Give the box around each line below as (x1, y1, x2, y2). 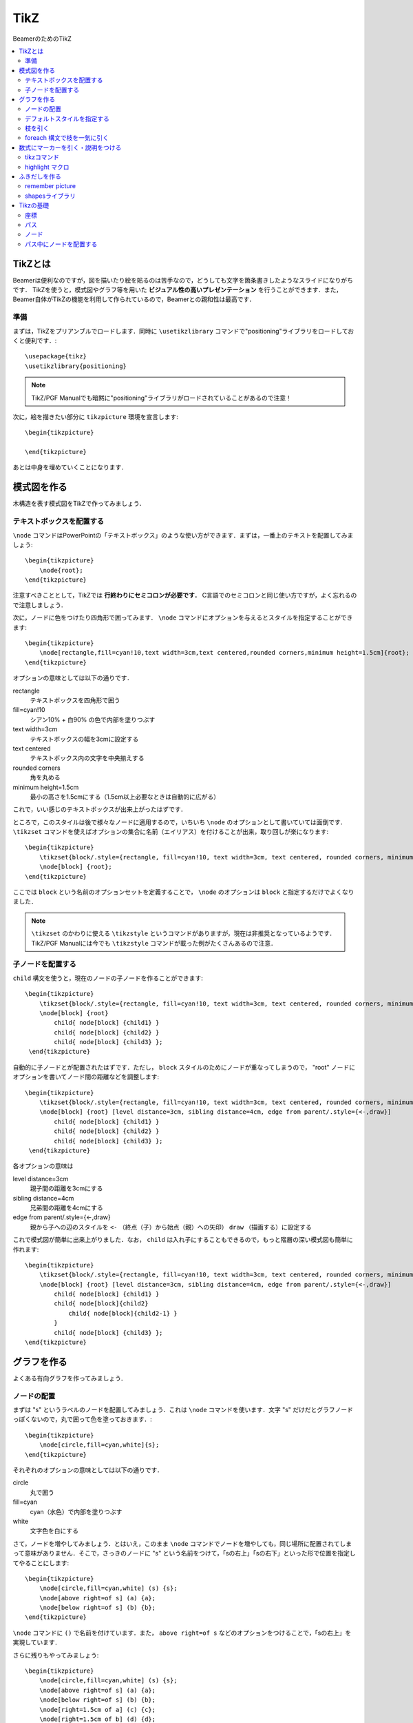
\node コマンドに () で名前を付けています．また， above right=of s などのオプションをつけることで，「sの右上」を (12, 1629, 352, 1637)
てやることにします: (12, 1558, 70, 1567)
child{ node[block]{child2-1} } (68, 1309, 178, 1317)
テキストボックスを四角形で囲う (30, 696, 120, 704)
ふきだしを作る (19, 172, 61, 181)
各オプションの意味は (12, 1162, 74, 1170)
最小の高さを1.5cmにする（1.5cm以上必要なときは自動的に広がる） (30, 793, 220, 801)
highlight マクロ (25, 163, 70, 171)
